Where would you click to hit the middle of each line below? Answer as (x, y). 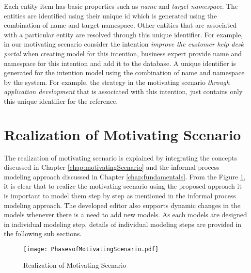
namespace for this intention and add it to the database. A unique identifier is (120, 63)
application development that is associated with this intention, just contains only (123, 91)
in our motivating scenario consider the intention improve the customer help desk (124, 44)
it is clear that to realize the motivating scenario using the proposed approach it (123, 186)
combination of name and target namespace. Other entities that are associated (120, 25)
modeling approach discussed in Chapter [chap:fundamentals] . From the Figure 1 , (125, 176)
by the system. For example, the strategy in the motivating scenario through (117, 82)
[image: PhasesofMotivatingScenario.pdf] (91, 249)
